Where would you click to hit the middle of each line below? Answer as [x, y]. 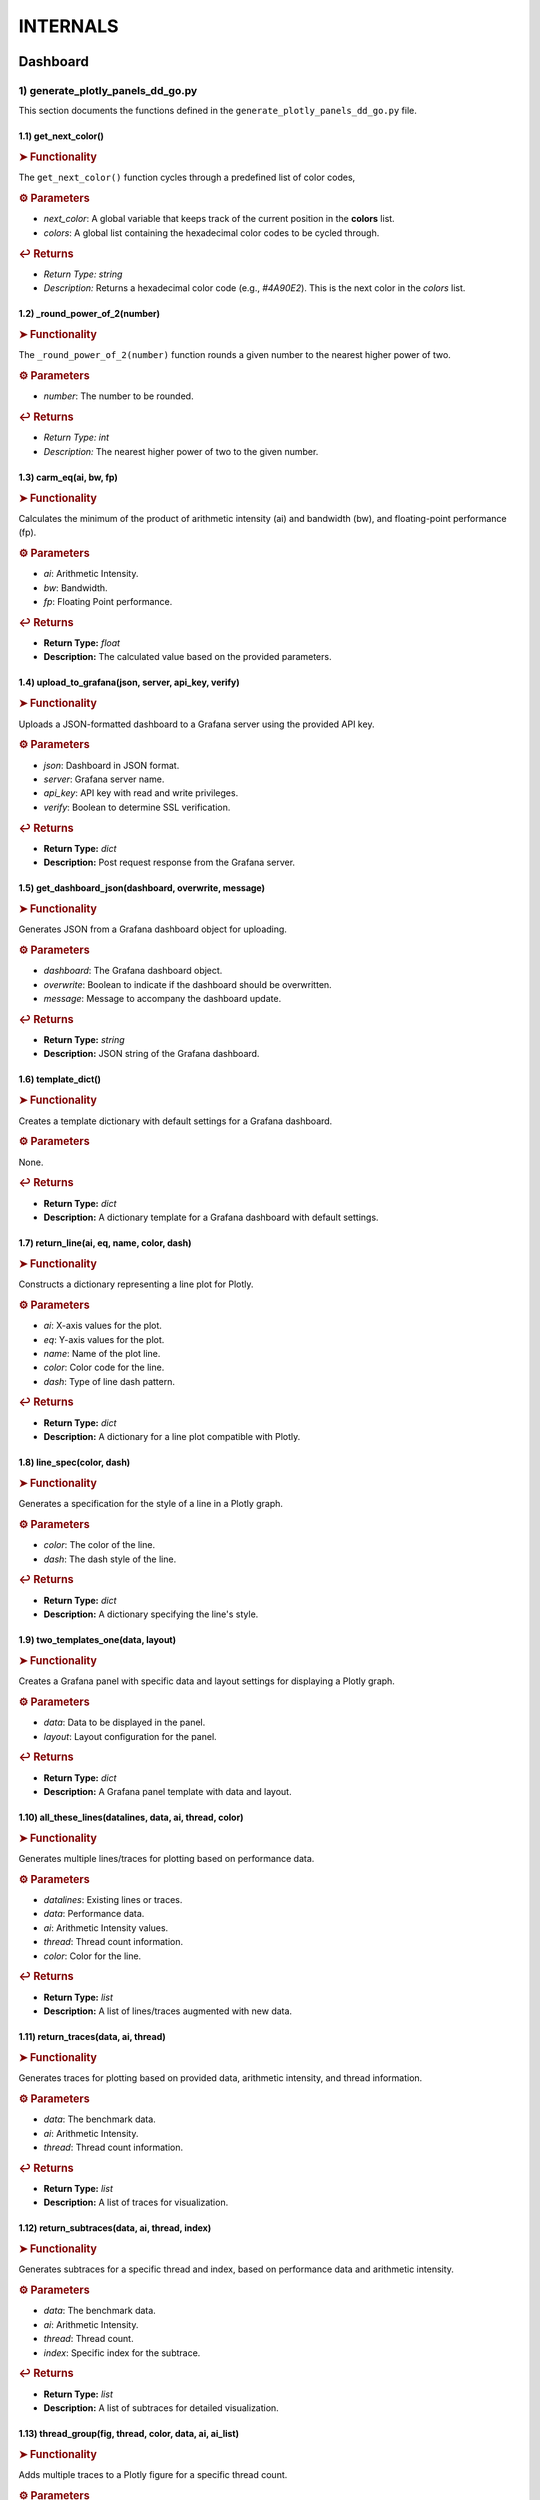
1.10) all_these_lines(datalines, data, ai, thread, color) [131, 1817]
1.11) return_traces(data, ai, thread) [92, 2037]
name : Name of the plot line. [102, 1353]
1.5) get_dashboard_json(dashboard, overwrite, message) [141, 888]
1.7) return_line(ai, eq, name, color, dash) [105, 1243]
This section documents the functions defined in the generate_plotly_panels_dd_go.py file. [217, 111]
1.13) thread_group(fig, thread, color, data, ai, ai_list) [129, 2434]
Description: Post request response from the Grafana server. [169, 862]
